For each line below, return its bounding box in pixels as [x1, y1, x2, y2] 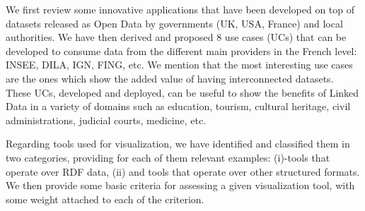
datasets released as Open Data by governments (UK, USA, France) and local [6, 16, 343, 30]
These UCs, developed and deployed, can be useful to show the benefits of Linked [6, 85, 359, 100]
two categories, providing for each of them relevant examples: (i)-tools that [6, 150, 330, 164]
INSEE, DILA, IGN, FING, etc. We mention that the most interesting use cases [6, 57, 353, 72]
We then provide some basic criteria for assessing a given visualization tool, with [6, 178, 355, 193]
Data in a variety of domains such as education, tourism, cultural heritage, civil [6, 99, 351, 114]
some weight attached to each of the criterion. [6, 191, 204, 206]
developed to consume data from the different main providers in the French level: [6, 43, 357, 58]
